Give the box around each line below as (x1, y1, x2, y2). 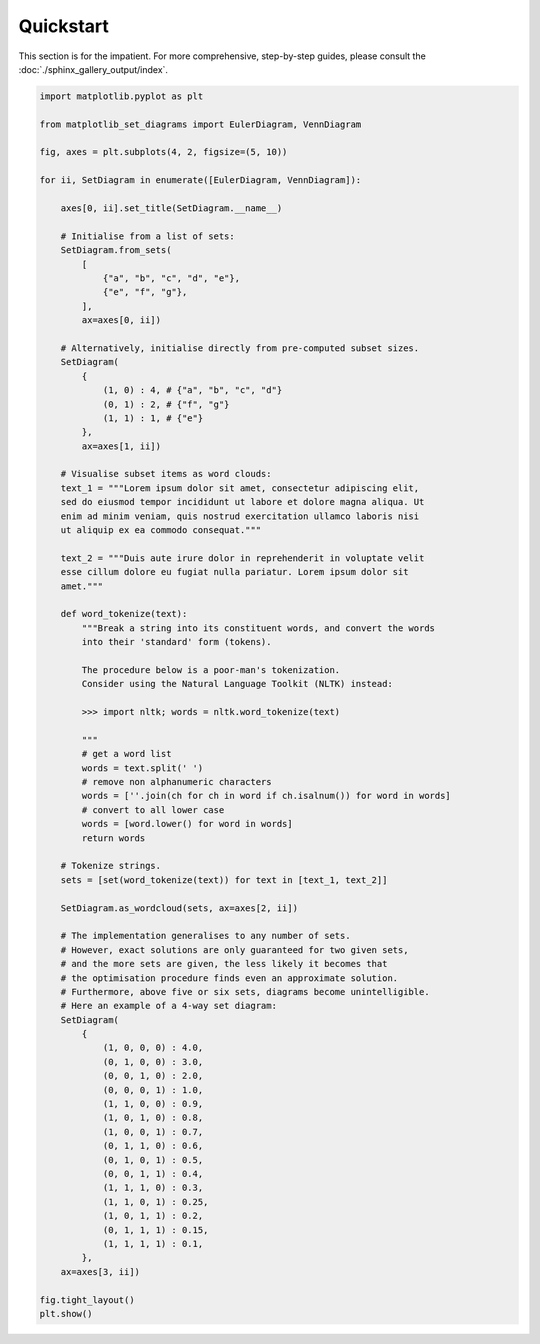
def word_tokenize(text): (60, 608, 188, 620)
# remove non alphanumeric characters (81, 776, 272, 788)
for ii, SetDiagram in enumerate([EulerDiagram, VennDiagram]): (39, 175, 362, 186)
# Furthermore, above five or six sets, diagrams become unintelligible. (60, 986, 430, 997)
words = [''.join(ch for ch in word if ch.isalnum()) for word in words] (81, 790, 452, 802)
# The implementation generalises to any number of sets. (60, 930, 351, 942)
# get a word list (81, 748, 172, 760)
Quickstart (18, 15, 110, 37)
